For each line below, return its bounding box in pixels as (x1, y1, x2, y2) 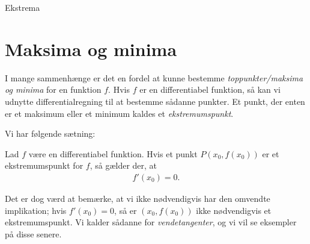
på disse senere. (5, 227, 62, 240)
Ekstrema (5, 1, 40, 13)
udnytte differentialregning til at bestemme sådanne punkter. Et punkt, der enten (5, 95, 305, 107)
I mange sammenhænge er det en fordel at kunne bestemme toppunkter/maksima (5, 71, 303, 84)
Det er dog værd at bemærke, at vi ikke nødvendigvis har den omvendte (5, 192, 270, 204)
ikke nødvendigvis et (196, 204, 272, 216)
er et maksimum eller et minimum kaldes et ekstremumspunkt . (5, 107, 234, 119)
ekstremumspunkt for (5, 159, 84, 172)
